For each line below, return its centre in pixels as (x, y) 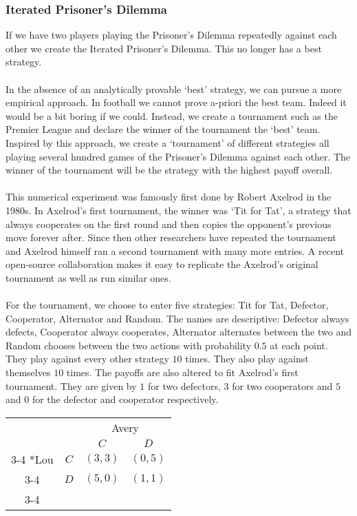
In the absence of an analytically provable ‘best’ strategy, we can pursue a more (174, 89)
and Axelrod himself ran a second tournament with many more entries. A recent (175, 250)
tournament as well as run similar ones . (88, 277)
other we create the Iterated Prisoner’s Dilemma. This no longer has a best (164, 48)
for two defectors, (184, 385)
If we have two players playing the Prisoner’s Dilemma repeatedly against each (171, 35)
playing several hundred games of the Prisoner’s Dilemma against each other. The (178, 156)
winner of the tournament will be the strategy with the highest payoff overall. (169, 170)
